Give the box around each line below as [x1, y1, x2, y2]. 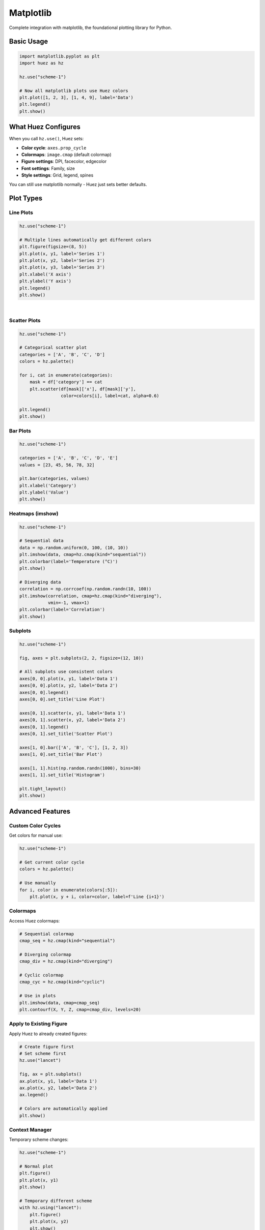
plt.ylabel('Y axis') [19, 278, 72, 284]
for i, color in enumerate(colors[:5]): [19, 887, 118, 892]
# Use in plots [19, 993, 56, 999]
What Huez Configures [9, 123, 80, 131]
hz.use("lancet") [19, 1058, 61, 1063]
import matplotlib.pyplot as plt [19, 53, 100, 59]
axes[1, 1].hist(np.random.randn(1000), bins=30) [19, 765, 141, 771]
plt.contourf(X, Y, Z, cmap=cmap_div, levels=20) [19, 1007, 141, 1012]
